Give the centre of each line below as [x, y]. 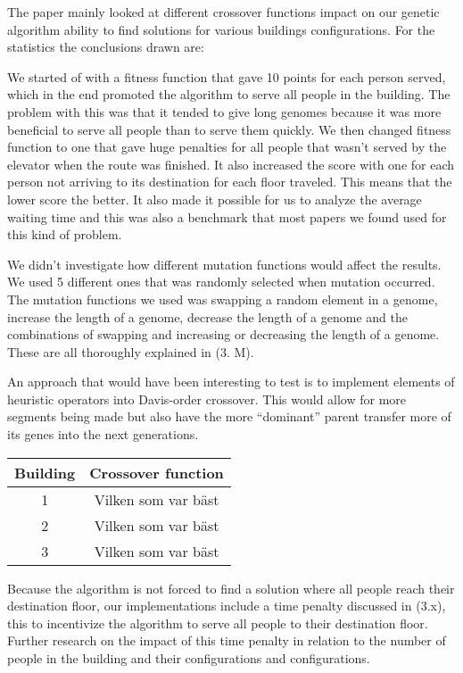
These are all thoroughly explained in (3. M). [131, 351]
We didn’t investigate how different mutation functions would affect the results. [224, 264]
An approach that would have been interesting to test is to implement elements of [231, 382]
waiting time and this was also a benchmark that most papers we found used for [227, 216]
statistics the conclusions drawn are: [106, 47]
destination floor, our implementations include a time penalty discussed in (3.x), [227, 606]
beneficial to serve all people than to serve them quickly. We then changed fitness [229, 129]
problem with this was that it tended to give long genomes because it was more [224, 111]
